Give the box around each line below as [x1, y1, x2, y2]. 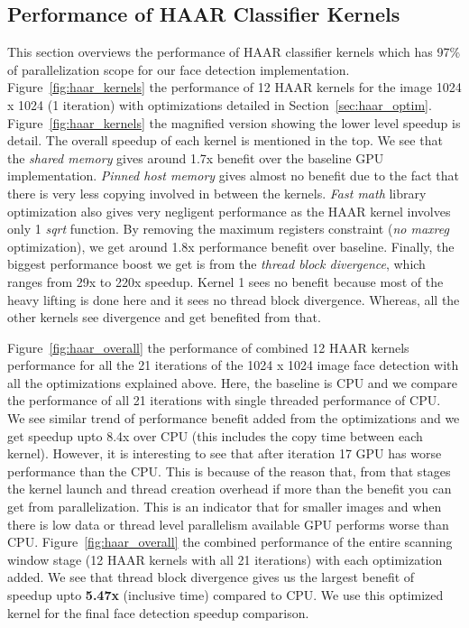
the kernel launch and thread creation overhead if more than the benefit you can [7, 479, 452, 498]
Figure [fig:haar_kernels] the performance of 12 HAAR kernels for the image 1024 [7, 78, 462, 97]
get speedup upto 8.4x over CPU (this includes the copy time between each [7, 426, 423, 445]
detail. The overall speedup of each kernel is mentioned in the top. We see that [7, 131, 443, 150]
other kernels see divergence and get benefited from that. [7, 308, 321, 327]
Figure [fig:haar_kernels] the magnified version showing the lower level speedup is [7, 113, 461, 132]
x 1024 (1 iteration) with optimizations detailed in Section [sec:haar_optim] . [7, 95, 432, 114]
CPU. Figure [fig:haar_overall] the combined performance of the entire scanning [7, 532, 453, 551]
